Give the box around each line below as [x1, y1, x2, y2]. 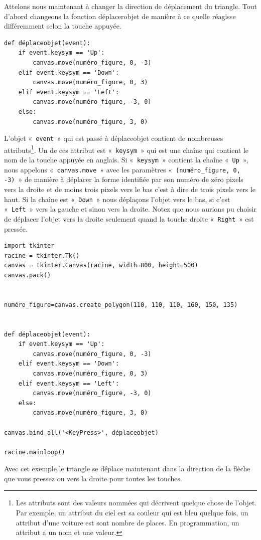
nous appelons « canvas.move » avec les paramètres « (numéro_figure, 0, [4, 164, 240, 174]
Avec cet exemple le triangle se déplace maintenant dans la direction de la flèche [4, 463, 250, 474]
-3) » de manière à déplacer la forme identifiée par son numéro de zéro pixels [4, 174, 243, 185]
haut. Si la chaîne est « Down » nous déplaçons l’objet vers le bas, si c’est [4, 194, 230, 204]
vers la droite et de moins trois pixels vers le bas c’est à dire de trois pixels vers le [4, 184, 256, 195]
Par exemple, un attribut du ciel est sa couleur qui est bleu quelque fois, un [16, 507, 248, 518]
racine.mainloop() [4, 448, 65, 456]
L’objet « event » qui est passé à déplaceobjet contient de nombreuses [4, 133, 223, 143]
